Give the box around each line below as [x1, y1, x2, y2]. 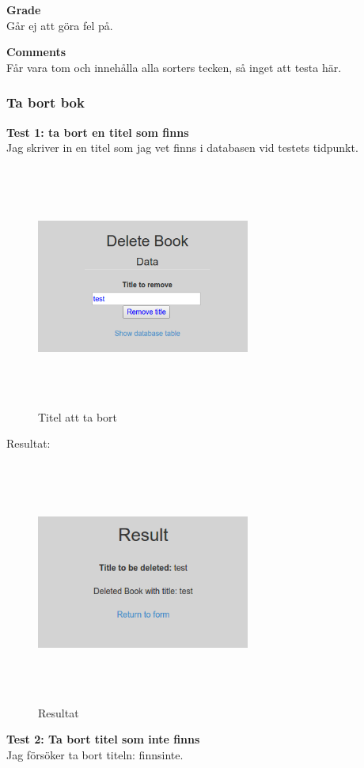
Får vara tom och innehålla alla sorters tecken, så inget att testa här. [6, 59, 342, 75]
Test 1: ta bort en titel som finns [6, 123, 189, 140]
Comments [6, 44, 66, 60]
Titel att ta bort [38, 408, 117, 425]
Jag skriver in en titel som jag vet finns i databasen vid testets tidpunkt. [6, 139, 358, 156]
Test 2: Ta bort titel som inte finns [6, 731, 200, 747]
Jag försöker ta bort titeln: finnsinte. [6, 747, 184, 763]
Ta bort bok [6, 93, 85, 112]
